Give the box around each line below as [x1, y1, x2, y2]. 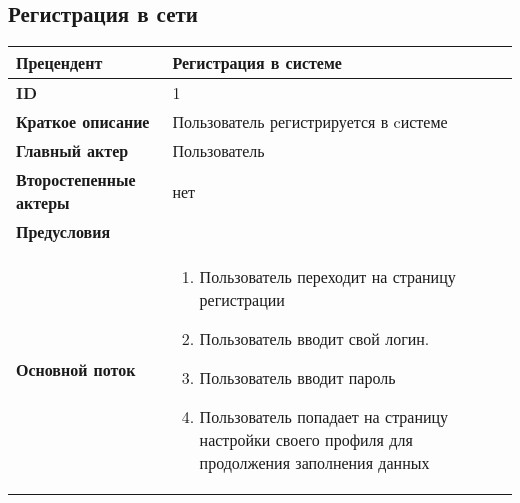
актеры [16, 191, 70, 215]
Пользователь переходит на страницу [199, 265, 456, 289]
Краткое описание [16, 110, 150, 134]
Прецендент [16, 51, 103, 75]
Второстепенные [16, 168, 136, 192]
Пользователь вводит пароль [199, 366, 396, 390]
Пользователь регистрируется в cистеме [172, 110, 448, 134]
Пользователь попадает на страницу [199, 405, 449, 429]
